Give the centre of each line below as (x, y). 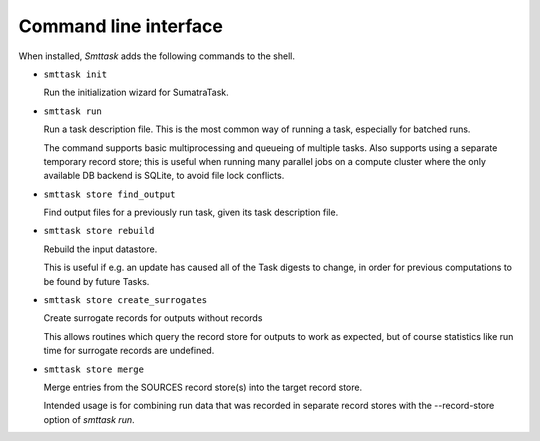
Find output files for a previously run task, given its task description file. (191, 212)
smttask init (75, 74)
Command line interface (121, 26)
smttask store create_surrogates (125, 300)
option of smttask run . (89, 419)
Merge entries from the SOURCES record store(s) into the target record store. (203, 387)
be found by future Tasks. (96, 281)
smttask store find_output (109, 194)
